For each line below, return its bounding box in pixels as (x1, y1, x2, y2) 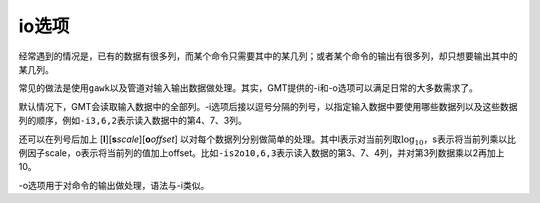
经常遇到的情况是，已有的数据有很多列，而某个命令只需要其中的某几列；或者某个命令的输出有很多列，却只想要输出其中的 (18, 50, 518, 62)
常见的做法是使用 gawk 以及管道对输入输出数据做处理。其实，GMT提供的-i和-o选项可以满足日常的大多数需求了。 (18, 82, 479, 94)
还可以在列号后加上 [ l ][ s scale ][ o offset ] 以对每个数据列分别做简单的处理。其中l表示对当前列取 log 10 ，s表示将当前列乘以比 (18, 133, 517, 147)
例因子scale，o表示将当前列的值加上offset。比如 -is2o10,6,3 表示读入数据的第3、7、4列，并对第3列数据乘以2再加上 (18, 146, 505, 159)
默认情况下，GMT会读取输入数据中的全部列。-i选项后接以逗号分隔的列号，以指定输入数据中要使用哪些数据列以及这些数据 (18, 100, 518, 112)
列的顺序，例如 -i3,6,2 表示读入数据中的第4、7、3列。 (18, 115, 247, 127)
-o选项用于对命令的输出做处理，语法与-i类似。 (18, 179, 210, 191)
